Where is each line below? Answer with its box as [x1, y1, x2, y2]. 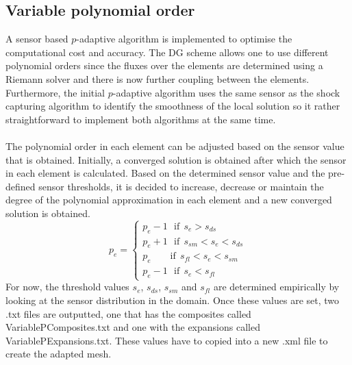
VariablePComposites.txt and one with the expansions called [5, 320, 260, 334]
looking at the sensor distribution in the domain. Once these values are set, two [5, 292, 340, 307]
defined [5, 179, 36, 193]
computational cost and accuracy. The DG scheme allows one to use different [5, 45, 329, 59]
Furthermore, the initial [5, 85, 105, 99]
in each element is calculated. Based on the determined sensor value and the [5, 166, 325, 180]
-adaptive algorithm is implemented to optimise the [76, 32, 292, 46]
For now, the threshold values [5, 279, 129, 294]
